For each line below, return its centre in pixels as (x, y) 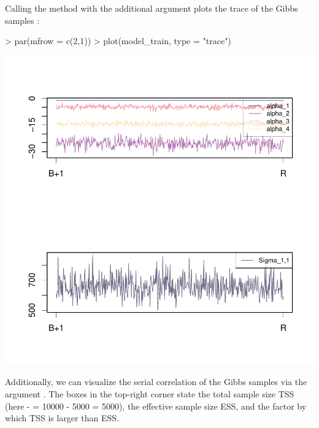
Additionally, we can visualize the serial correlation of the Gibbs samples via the (156, 382)
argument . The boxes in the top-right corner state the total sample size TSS (150, 393)
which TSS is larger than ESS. (62, 418)
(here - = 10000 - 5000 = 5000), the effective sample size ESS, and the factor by (156, 406)
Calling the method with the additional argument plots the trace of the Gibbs (152, 8)
